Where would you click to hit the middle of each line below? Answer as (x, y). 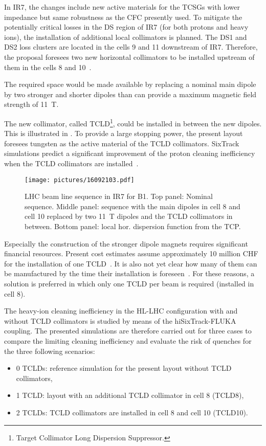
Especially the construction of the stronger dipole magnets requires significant (126, 243)
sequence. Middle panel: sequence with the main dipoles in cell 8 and (132, 206)
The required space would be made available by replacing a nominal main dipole (130, 84)
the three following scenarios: (50, 351)
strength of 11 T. (31, 104)
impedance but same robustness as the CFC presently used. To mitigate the (123, 17)
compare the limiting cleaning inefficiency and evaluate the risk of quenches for (128, 340)
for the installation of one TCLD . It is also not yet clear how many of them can (131, 263)
